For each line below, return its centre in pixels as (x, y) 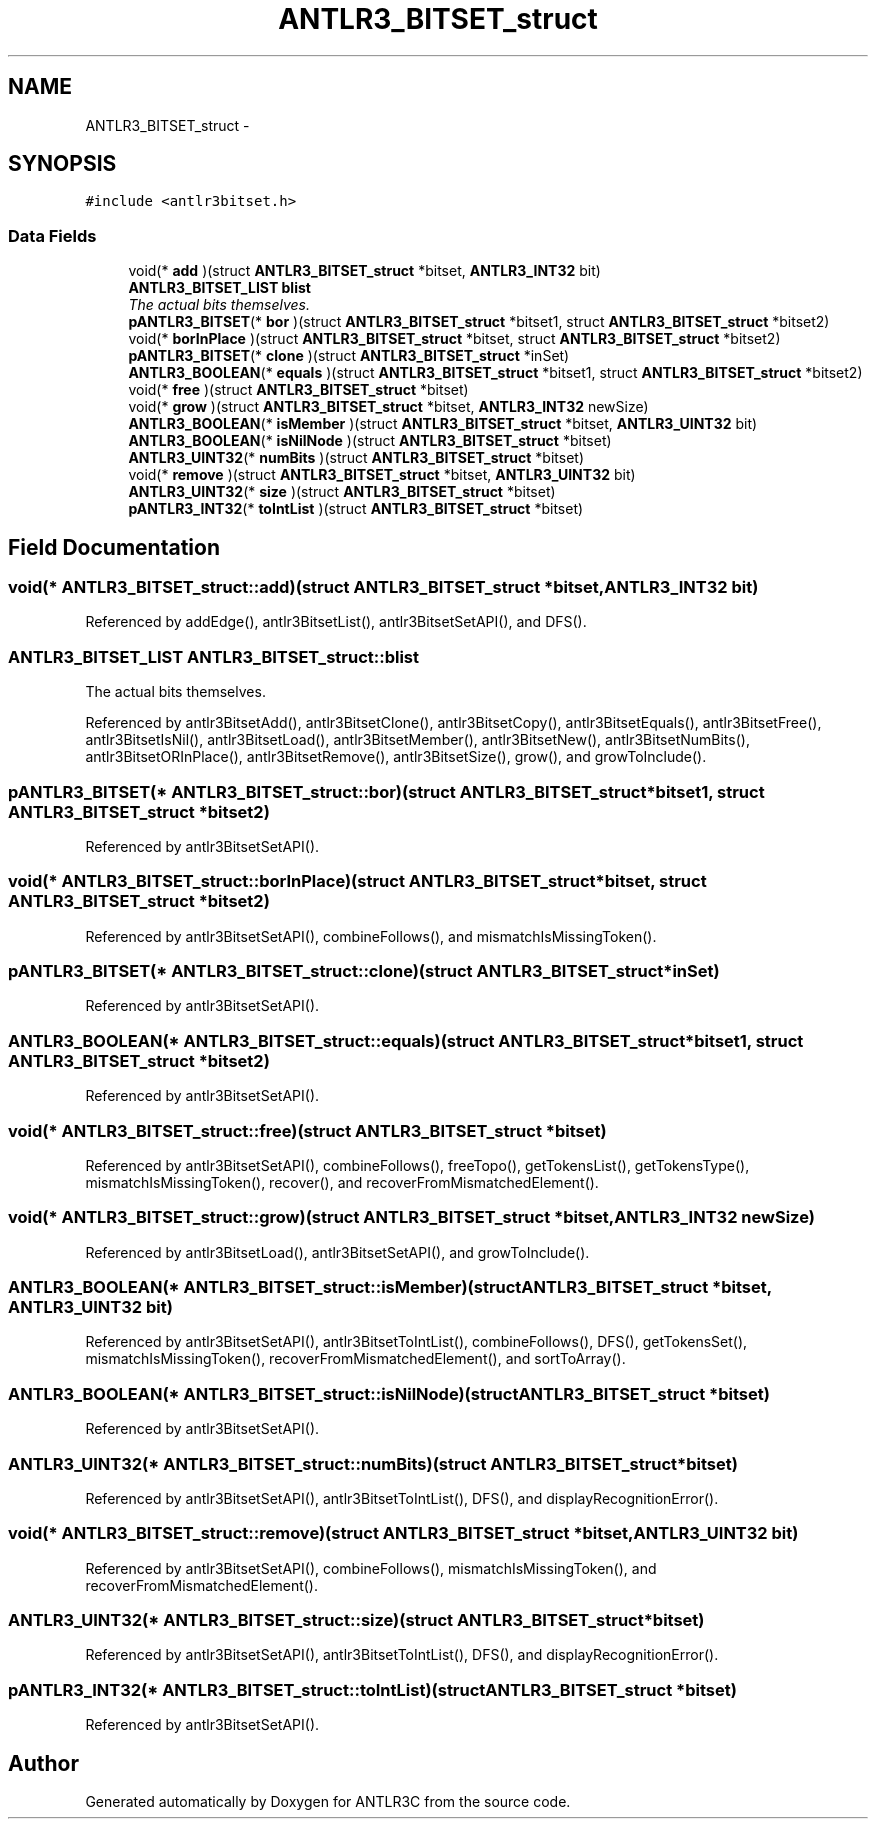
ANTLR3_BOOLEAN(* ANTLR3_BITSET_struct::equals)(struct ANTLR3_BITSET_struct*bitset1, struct (406, 1040)
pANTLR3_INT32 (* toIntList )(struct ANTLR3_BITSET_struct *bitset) (356, 509)
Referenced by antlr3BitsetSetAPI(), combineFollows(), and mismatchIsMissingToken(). (371, 936)
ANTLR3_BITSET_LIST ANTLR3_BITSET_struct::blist (214, 656)
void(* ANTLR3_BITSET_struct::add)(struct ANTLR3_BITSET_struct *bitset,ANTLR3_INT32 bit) (383, 587)
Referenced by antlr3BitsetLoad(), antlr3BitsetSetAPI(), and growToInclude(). (337, 1252)
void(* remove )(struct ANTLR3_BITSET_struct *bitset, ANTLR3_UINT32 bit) (382, 475)
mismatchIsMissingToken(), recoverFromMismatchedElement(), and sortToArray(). (355, 1359)
